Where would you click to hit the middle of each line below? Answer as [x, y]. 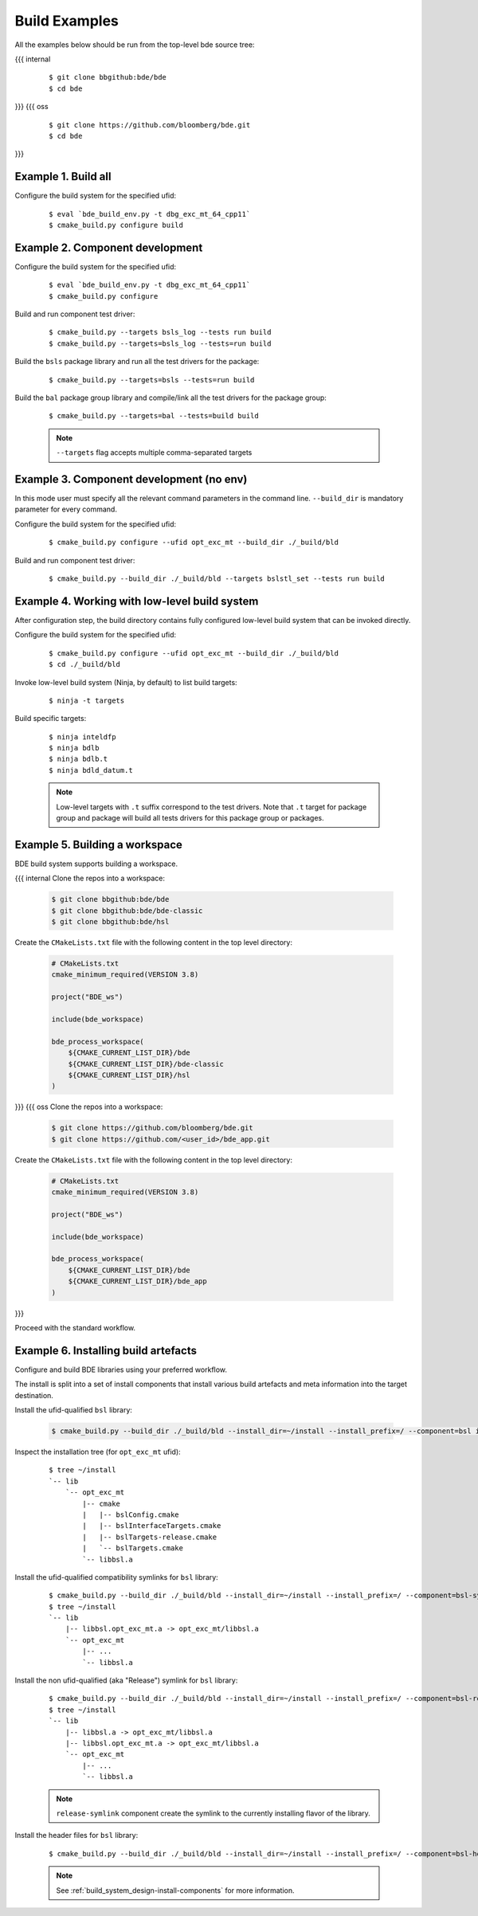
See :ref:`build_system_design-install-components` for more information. [175, 1890]
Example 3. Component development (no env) [131, 479]
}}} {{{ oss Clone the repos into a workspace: [89, 1107]
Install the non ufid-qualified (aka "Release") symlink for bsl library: [126, 1680]
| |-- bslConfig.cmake [131, 1514]
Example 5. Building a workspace [99, 844]
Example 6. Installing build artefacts [106, 1350]
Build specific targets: [51, 719]
